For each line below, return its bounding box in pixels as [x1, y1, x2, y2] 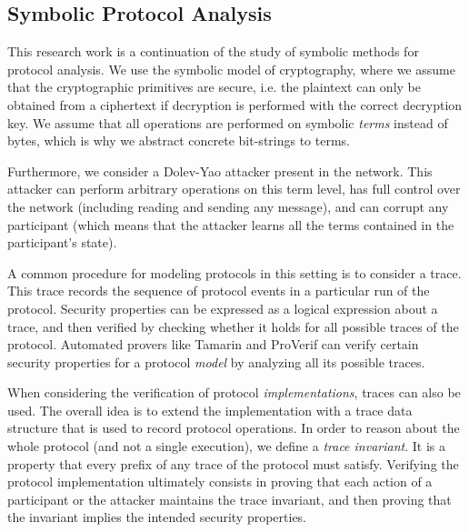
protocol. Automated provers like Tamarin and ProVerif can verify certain [7, 335, 419, 354]
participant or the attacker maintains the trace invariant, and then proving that [7, 489, 452, 508]
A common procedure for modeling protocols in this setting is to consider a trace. [7, 263, 462, 282]
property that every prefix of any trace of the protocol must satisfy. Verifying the [7, 454, 459, 473]
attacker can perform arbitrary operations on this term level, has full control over [7, 179, 461, 198]
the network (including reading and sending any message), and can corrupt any [7, 196, 449, 216]
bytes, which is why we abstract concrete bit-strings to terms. [7, 131, 351, 150]
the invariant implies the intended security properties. [7, 507, 307, 527]
